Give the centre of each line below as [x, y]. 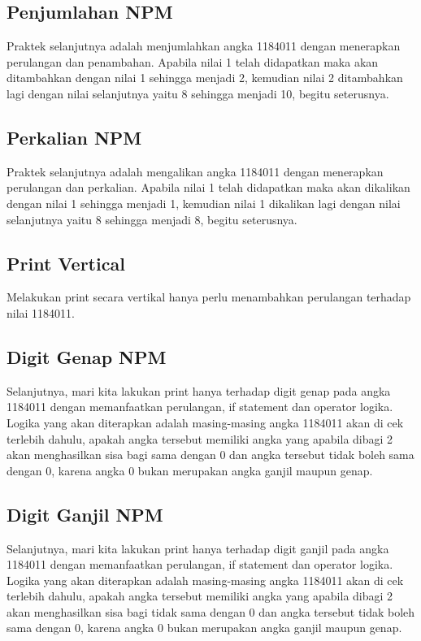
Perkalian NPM [74, 137]
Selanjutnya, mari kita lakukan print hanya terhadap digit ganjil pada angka [198, 548]
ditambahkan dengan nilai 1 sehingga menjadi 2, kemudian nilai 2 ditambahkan [205, 78]
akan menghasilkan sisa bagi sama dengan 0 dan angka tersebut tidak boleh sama [210, 455]
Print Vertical [66, 263]
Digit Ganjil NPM [85, 514]
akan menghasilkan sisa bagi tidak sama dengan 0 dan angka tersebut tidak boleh [211, 611]
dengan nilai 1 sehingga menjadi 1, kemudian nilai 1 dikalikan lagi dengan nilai [204, 203]
